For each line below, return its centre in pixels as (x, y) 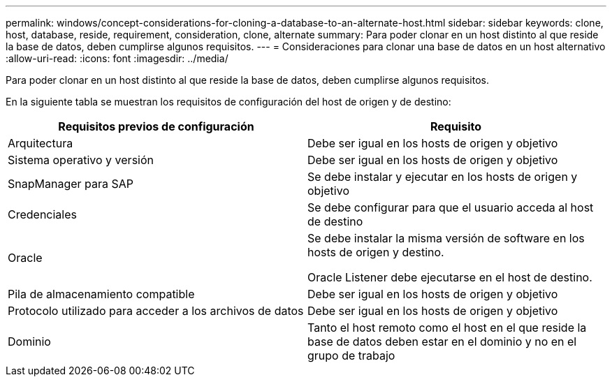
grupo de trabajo (351, 355)
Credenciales (42, 214)
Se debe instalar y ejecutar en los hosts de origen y (443, 177)
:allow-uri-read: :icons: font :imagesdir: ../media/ (117, 58)
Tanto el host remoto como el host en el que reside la (447, 328)
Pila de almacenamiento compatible (101, 294)
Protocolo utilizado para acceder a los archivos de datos (156, 311)
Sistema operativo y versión (81, 160)
